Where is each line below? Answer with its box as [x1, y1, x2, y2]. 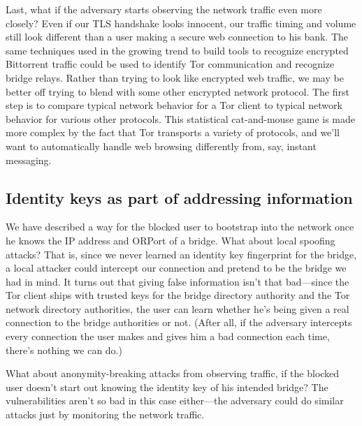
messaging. [6, 152, 52, 167]
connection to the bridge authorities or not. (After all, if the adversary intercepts [6, 315, 352, 330]
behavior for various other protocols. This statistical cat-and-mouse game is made [6, 111, 356, 126]
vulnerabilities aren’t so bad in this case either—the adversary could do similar [6, 393, 344, 408]
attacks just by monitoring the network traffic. [6, 407, 205, 422]
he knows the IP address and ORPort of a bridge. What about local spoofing [6, 233, 335, 247]
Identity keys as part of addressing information [6, 186, 353, 208]
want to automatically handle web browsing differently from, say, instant [6, 138, 317, 153]
